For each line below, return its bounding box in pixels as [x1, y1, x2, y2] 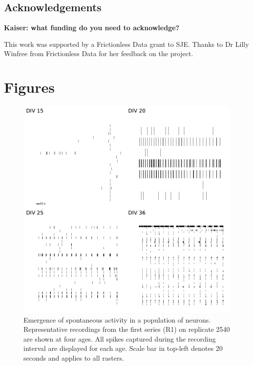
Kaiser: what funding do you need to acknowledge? [4, 22, 180, 33]
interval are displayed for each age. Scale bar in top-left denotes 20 [23, 343, 223, 353]
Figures [4, 77, 55, 97]
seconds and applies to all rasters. [23, 353, 124, 363]
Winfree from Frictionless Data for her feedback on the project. [4, 48, 193, 59]
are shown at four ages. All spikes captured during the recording [23, 333, 216, 344]
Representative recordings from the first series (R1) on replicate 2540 [23, 324, 230, 334]
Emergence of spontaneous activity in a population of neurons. [23, 314, 211, 325]
